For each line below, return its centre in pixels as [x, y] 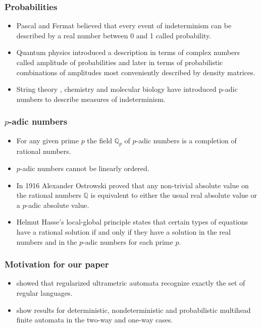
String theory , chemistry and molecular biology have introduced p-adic [127, 89]
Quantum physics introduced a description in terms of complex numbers [128, 52]
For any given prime [47, 140]
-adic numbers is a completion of [186, 140]
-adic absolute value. [58, 205]
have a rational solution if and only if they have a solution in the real [123, 231]
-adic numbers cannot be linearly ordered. [85, 168]
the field [100, 140]
